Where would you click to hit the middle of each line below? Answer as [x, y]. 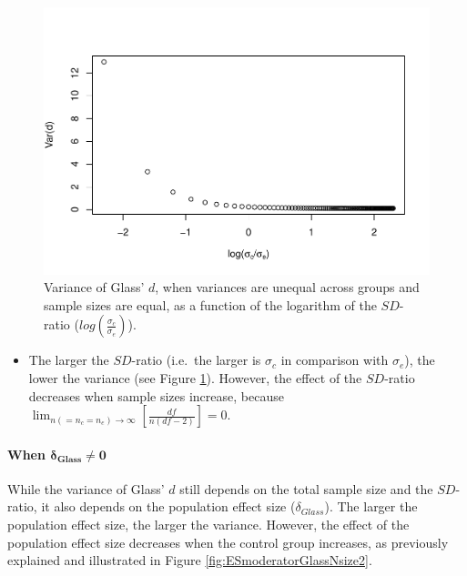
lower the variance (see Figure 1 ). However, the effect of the [195, 377]
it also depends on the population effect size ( [168, 506]
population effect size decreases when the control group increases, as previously [228, 542]
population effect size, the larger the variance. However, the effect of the [208, 525]
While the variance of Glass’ [86, 488]
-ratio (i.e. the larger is [196, 360]
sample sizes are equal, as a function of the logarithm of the [210, 304]
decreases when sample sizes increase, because [156, 395]
